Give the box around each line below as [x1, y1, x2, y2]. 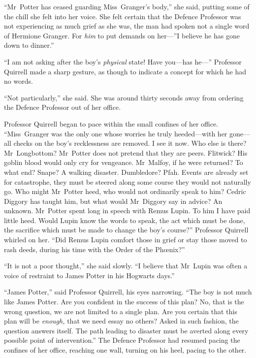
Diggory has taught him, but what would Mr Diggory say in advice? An [4, 195, 223, 206]
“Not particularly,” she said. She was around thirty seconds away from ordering [4, 92, 244, 102]
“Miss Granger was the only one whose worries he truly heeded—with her [4, 128, 227, 138]
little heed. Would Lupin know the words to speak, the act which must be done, [4, 215, 245, 225]
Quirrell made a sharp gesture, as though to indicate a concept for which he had [4, 66, 246, 76]
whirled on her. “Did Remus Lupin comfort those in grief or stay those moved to [4, 234, 247, 245]
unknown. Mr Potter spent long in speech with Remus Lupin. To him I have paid [4, 205, 251, 216]
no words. [4, 76, 33, 86]
